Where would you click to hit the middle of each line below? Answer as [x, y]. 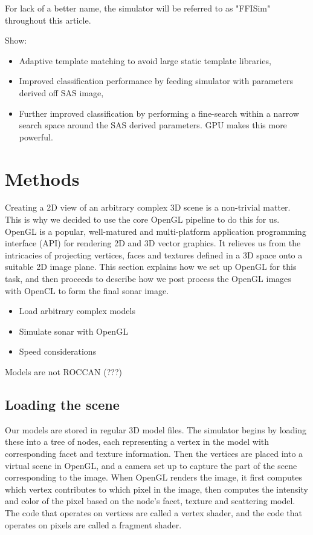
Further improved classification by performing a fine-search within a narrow [159, 113]
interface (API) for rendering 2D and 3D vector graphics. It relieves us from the [153, 243]
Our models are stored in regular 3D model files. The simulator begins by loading [156, 429]
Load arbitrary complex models [77, 311]
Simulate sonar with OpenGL [73, 331]
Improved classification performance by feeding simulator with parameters [156, 81]
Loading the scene [62, 404]
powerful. [36, 136]
